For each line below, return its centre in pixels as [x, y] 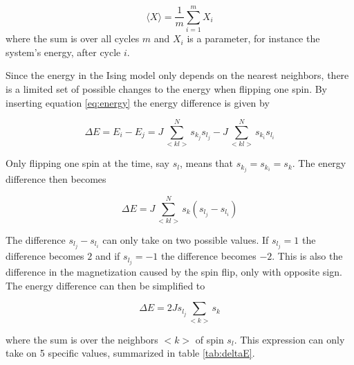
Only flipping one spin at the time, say [88, 163]
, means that [206, 163]
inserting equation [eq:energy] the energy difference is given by [138, 102]
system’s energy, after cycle [63, 52]
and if [108, 256]
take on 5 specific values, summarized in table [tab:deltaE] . [130, 353]
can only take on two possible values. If [186, 240]
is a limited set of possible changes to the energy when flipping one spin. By [167, 88]
